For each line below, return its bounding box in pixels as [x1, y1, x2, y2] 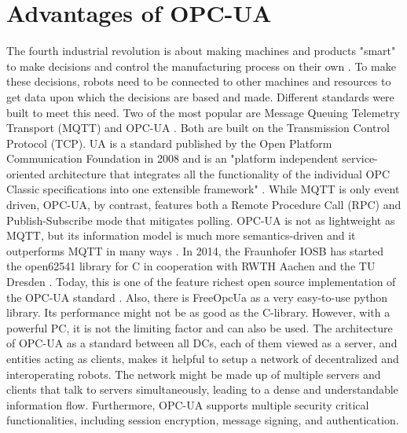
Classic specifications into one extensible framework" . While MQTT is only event [6, 181, 400, 197]
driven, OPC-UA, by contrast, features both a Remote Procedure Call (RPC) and [6, 196, 401, 213]
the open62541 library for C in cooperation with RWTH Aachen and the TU [6, 258, 376, 274]
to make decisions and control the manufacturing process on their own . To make [6, 57, 396, 74]
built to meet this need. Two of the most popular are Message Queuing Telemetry [6, 104, 400, 120]
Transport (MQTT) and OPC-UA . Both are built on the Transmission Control [6, 119, 390, 136]
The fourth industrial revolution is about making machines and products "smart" [6, 42, 396, 59]
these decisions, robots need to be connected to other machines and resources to [6, 73, 391, 90]
